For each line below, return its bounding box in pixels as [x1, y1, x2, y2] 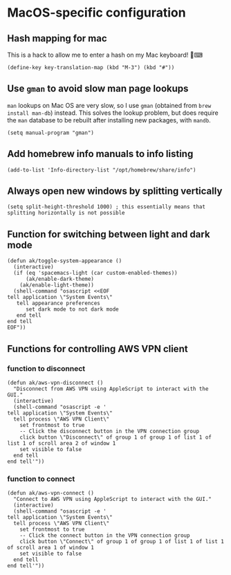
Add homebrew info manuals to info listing [7, 148, 194, 160]
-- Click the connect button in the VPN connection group [19, 532, 190, 539]
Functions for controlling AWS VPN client [7, 343, 188, 354]
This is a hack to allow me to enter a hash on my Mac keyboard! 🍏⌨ [7, 51, 203, 59]
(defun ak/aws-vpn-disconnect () [7, 379, 104, 386]
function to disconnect [7, 363, 86, 373]
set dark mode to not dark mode [25, 306, 119, 313]
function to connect [7, 474, 75, 484]
